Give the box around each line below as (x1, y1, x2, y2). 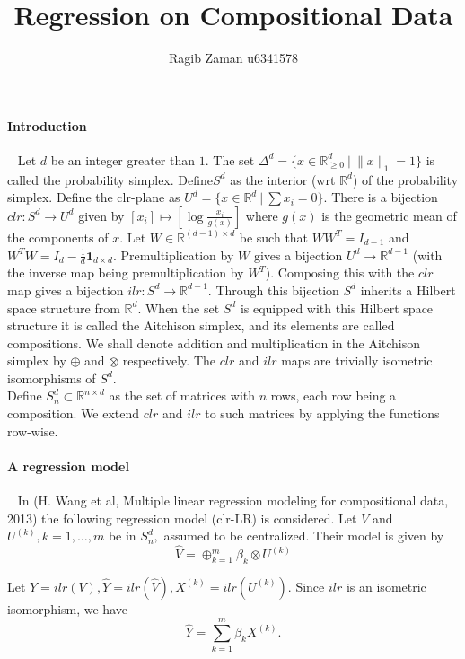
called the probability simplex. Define (7, 170, 213, 189)
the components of (7, 227, 109, 246)
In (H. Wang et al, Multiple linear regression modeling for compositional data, (17, 491, 449, 510)
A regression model (7, 456, 129, 475)
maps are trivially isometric (281, 351, 433, 370)
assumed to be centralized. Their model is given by (163, 526, 444, 545)
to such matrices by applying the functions (205, 404, 440, 423)
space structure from (7, 298, 120, 317)
